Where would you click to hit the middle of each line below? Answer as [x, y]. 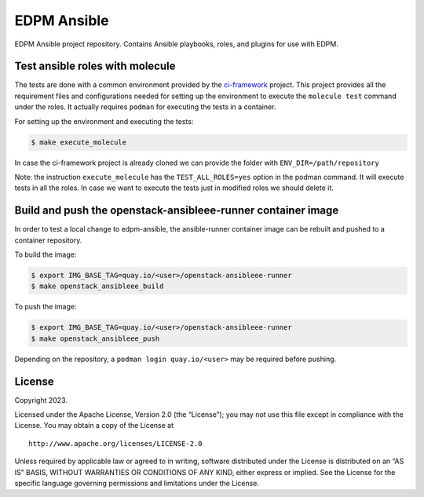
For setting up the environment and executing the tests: [104, 121]
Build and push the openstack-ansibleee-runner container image [177, 211]
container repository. [48, 240]
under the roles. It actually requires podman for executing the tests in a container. [145, 107]
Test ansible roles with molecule [95, 66]
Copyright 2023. [41, 400]
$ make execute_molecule [79, 142]
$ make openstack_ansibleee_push [95, 338]
